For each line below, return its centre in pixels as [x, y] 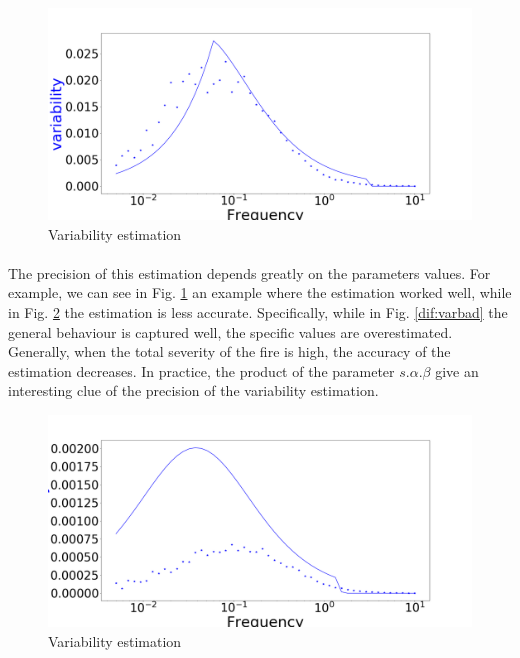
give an [457, 370]
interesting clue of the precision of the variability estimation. [193, 390]
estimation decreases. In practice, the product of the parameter [201, 370]
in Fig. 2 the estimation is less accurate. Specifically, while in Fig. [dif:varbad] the [258, 311]
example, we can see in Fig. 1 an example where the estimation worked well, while [260, 292]
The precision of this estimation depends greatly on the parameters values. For [249, 272]
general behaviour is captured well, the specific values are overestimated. [230, 331]
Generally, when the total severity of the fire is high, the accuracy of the [229, 351]
